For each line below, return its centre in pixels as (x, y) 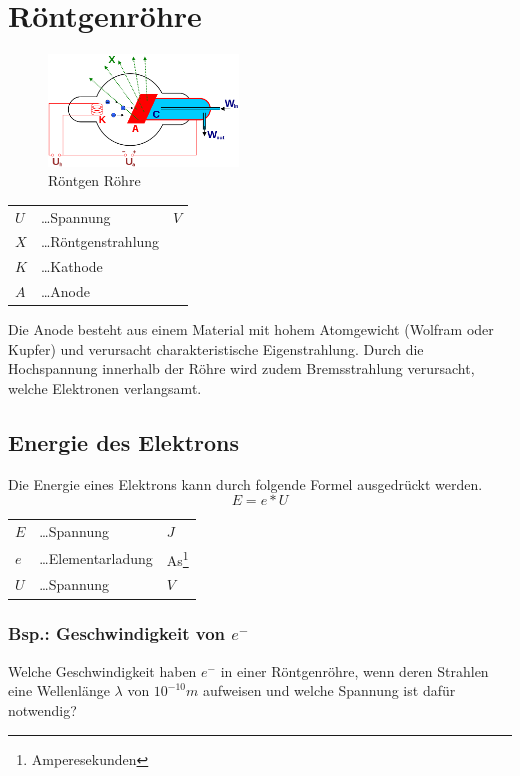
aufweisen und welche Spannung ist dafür (329, 690)
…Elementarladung (96, 557)
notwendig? (42, 709)
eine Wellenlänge (59, 690)
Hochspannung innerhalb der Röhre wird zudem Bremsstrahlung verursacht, (241, 368)
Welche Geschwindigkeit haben (102, 670)
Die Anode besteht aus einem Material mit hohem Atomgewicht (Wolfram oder (251, 329)
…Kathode (71, 266)
